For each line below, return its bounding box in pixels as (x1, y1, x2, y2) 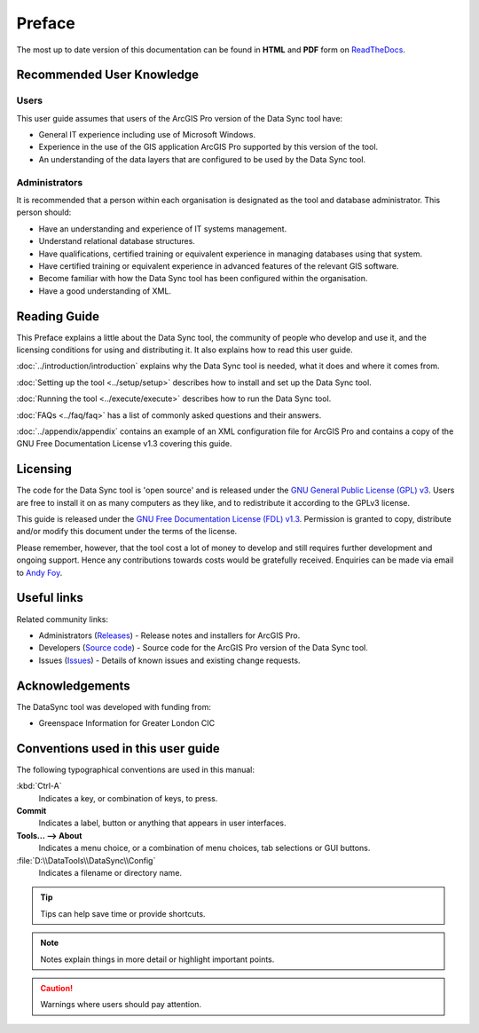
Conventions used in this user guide (16, 741, 221, 756)
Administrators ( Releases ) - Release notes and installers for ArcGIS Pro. (38, 630, 301, 641)
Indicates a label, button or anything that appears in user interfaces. (38, 817, 287, 829)
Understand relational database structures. (38, 236, 195, 247)
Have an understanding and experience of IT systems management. (38, 223, 287, 234)
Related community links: (16, 613, 109, 625)
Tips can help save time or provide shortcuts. (40, 908, 206, 919)
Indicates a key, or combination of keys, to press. (38, 792, 218, 803)
